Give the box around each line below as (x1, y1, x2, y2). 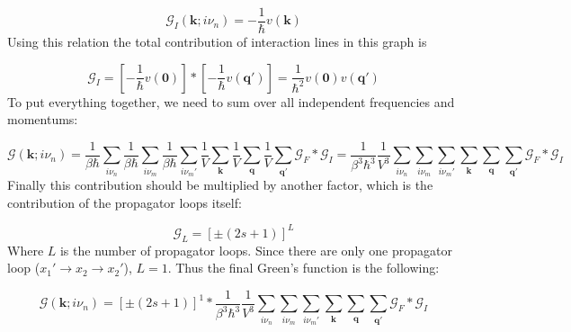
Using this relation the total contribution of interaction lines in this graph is (7, 32, 427, 51)
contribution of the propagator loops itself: (7, 193, 242, 211)
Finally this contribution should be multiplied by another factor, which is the (7, 175, 433, 194)
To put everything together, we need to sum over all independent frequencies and (7, 92, 455, 111)
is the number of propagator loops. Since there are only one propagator (59, 240, 452, 259)
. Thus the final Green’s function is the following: (167, 258, 440, 277)
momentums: (7, 110, 78, 129)
